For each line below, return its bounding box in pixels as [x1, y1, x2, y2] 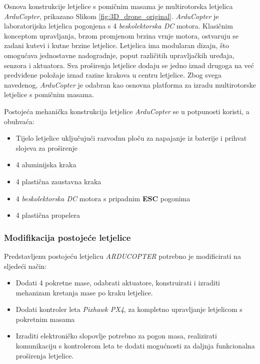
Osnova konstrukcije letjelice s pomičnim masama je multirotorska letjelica [4, 1, 233, 11]
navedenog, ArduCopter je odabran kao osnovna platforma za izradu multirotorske [4, 79, 256, 90]
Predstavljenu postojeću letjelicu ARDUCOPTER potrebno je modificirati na [4, 250, 241, 261]
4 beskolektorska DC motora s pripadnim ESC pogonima [15, 193, 190, 203]
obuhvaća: [4, 116, 34, 126]
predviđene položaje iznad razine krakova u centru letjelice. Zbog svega [4, 70, 222, 80]
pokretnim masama [15, 313, 75, 324]
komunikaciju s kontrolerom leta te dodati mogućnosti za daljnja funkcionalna [15, 340, 255, 351]
